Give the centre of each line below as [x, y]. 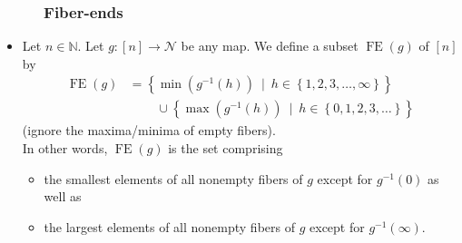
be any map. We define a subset [270, 46]
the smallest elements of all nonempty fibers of [173, 178]
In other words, [65, 148]
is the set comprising [226, 148]
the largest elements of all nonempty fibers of [169, 226]
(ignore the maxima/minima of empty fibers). [149, 130]
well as [63, 196]
